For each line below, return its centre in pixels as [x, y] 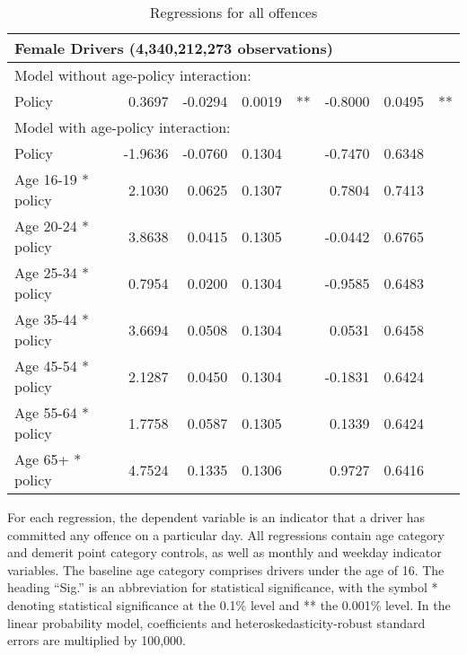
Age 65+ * [48, 459]
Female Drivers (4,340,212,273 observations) [174, 48]
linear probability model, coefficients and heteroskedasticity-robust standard [216, 622]
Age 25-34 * [52, 272]
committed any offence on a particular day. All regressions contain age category [226, 534]
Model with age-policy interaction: [123, 127]
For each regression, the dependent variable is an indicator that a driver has [216, 517]
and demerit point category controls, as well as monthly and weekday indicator [225, 552]
